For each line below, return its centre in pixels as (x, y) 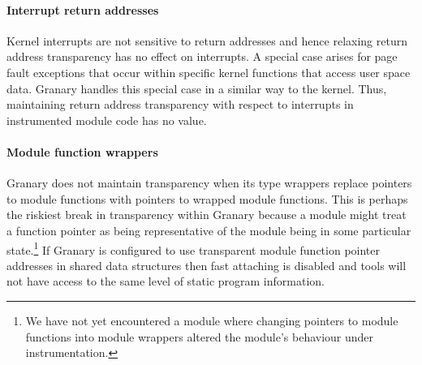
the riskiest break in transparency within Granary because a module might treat (207, 215)
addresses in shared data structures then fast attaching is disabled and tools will (207, 265)
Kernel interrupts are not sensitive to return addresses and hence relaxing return (207, 40)
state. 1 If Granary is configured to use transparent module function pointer (193, 248)
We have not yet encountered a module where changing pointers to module (212, 320)
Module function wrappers (82, 151)
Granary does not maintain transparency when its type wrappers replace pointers (209, 183)
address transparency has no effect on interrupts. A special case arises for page (202, 56)
